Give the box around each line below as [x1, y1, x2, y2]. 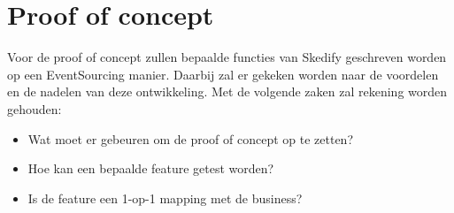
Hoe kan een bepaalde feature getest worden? [27, 159, 274, 178]
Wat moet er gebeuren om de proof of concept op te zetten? [27, 129, 353, 148]
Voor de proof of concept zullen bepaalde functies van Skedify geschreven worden [7, 48, 447, 66]
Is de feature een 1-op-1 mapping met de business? [27, 188, 303, 207]
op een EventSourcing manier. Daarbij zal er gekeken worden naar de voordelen [7, 65, 439, 83]
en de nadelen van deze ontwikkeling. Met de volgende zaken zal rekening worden [7, 82, 448, 101]
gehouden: [7, 99, 62, 118]
